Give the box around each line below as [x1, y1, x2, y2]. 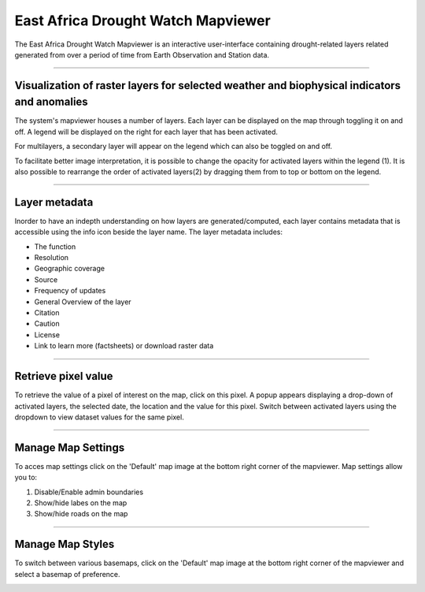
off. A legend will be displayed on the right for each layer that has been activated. [14, 127, 279, 136]
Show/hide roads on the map [34, 509, 128, 519]
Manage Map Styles [14, 538, 115, 551]
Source [34, 274, 58, 284]
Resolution [34, 253, 69, 262]
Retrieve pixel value [14, 370, 113, 383]
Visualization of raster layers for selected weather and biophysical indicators [14, 79, 401, 92]
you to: [14, 473, 38, 482]
